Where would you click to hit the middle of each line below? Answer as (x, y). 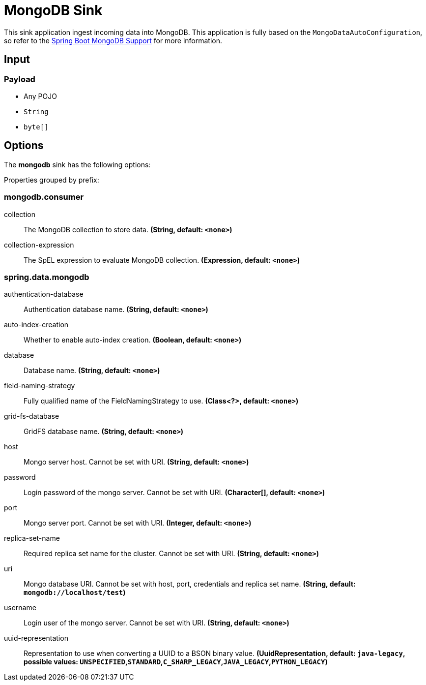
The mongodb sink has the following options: (77, 164)
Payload (20, 79)
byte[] (36, 127)
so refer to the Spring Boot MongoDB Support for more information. (113, 40)
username (20, 608)
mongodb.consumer (44, 197)
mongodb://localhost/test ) (75, 592)
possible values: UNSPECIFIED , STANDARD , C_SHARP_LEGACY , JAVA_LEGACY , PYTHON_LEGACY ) (176, 662)
